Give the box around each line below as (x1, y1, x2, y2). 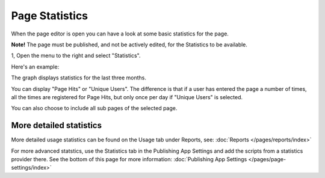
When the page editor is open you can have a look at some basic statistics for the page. (11, 30, 229, 37)
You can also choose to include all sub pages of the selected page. (11, 105, 178, 112)
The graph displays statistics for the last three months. (11, 74, 147, 81)
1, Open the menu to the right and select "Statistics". (11, 52, 141, 60)
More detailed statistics (11, 120, 102, 130)
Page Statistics (11, 9, 88, 22)
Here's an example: (11, 63, 60, 70)
